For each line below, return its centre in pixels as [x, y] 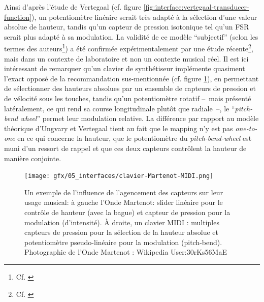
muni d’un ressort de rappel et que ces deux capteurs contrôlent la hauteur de [125, 148]
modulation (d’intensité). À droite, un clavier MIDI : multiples [122, 222]
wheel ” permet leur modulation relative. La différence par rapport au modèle [140, 118]
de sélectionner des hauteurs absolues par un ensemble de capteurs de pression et [130, 88]
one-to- [246, 128]
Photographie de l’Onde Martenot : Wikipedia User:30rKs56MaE [126, 252]
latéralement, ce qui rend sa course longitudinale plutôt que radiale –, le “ [120, 108]
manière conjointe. [33, 158]
